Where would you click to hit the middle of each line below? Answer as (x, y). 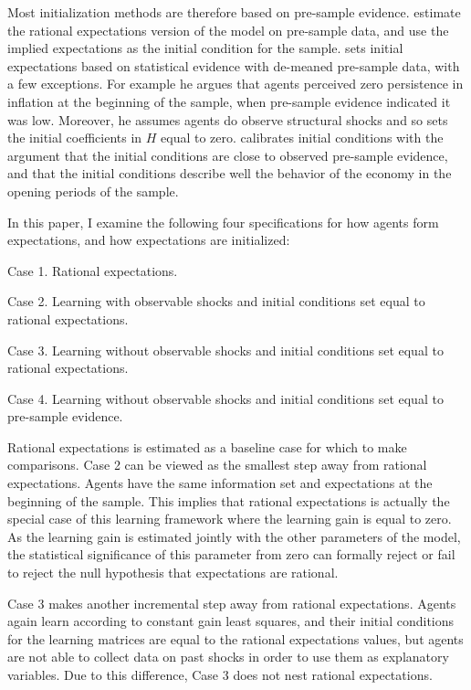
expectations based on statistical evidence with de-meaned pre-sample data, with (234, 65)
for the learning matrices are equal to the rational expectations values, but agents (235, 638)
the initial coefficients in (75, 138)
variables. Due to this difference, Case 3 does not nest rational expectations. (220, 674)
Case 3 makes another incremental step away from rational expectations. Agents (232, 603)
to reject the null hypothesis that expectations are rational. (173, 573)
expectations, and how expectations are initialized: (149, 240)
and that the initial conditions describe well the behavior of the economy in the (230, 173)
